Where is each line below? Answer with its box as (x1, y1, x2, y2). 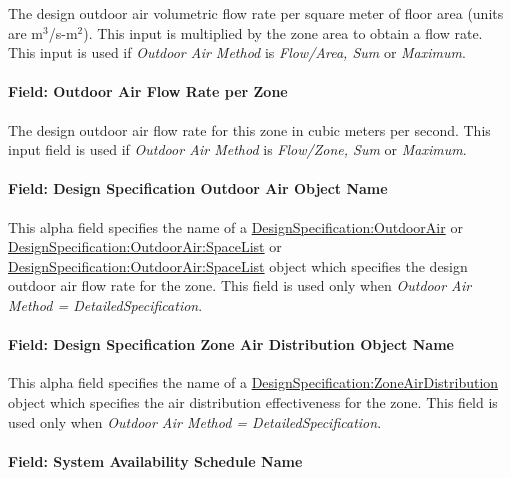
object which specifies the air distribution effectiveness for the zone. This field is (8, 391, 498, 412)
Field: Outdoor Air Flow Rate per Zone (8, 81, 288, 102)
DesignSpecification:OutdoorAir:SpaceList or (8, 236, 282, 257)
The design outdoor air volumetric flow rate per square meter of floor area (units (8, 3, 504, 23)
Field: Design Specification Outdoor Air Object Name (8, 178, 388, 199)
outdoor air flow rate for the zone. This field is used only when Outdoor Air (8, 275, 472, 296)
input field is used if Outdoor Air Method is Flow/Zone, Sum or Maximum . (8, 139, 467, 160)
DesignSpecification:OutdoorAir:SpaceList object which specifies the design (8, 255, 468, 276)
